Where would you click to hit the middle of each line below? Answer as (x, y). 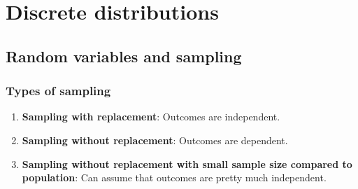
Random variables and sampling (124, 56)
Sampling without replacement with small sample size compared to (187, 163)
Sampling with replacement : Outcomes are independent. (151, 117)
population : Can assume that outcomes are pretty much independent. (174, 177)
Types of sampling (58, 91)
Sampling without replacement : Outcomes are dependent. (155, 140)
